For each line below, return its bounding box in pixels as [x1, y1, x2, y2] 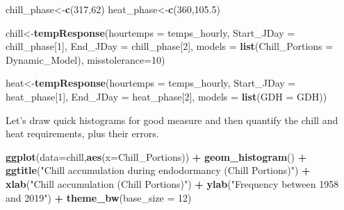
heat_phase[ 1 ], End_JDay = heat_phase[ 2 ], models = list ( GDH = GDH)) [6, 89, 327, 103]
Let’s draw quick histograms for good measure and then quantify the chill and [6, 112, 338, 127]
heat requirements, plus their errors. [6, 126, 159, 141]
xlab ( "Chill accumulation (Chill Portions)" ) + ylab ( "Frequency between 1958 [6, 176, 339, 191]
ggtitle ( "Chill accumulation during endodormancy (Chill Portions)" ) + [6, 163, 311, 177]
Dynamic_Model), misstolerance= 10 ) [6, 52, 165, 67]
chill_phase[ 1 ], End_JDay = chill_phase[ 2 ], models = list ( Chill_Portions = [6, 39, 334, 53]
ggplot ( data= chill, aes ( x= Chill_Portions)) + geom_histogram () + [6, 149, 307, 164]
